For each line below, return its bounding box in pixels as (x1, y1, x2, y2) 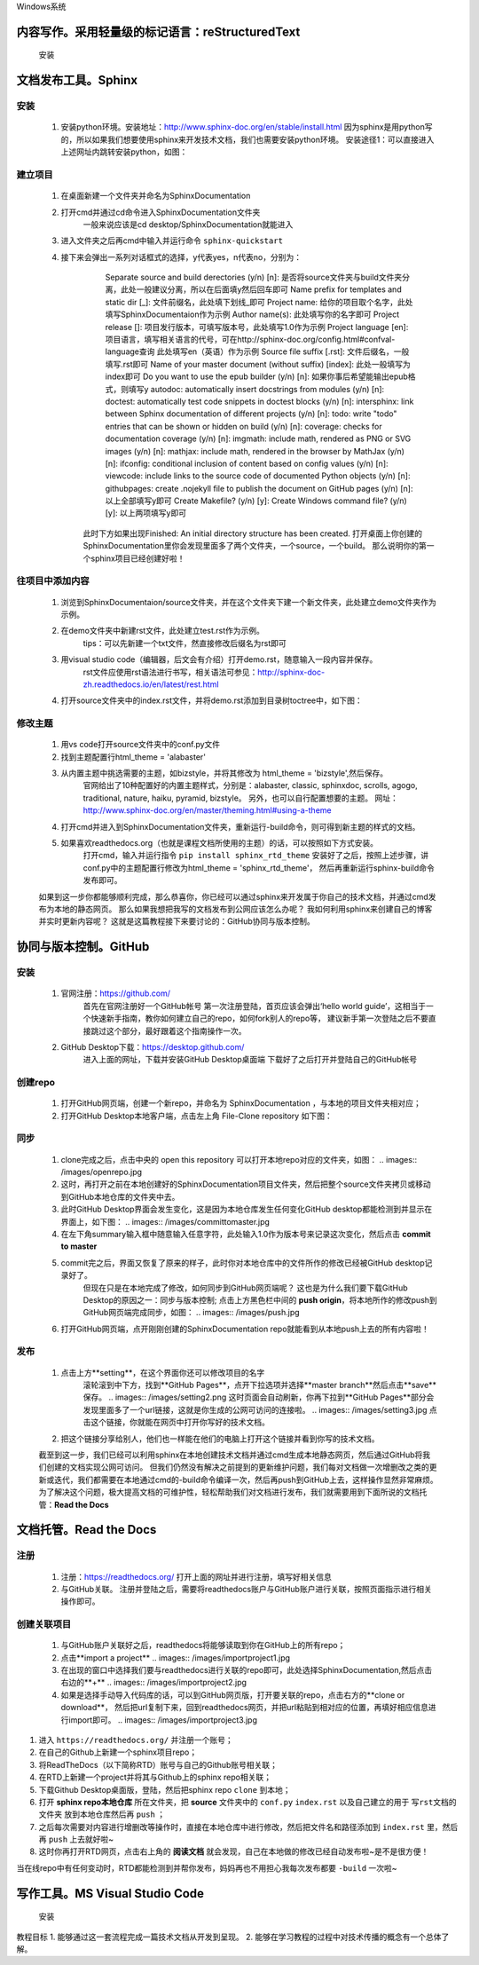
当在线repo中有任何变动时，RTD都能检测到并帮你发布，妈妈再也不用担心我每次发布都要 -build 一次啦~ (16, 1862, 398, 1873)
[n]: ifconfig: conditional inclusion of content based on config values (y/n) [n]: (105, 458, 389, 469)
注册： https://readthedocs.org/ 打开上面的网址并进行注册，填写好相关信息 (60, 1571, 332, 1582)
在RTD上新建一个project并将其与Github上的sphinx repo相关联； (38, 1772, 272, 1783)
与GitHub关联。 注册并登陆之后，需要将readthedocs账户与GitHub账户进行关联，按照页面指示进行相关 (60, 1583, 432, 1594)
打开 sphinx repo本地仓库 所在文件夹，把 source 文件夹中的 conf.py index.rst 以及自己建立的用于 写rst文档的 (38, 1796, 457, 1807)
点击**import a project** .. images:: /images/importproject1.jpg (60, 1652, 291, 1663)
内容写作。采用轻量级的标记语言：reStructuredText (16, 24, 301, 39)
